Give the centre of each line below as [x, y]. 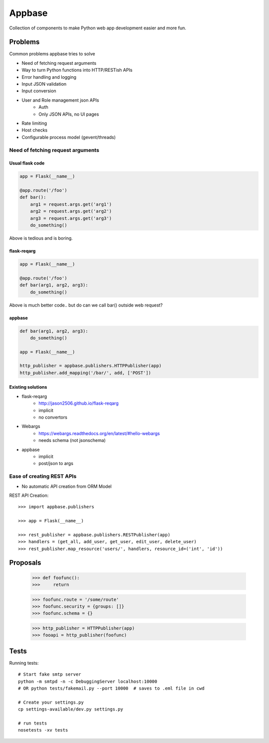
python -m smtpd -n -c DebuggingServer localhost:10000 [88, 681]
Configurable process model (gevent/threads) [69, 137]
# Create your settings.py [51, 702]
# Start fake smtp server [50, 674]
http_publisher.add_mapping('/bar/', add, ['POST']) [85, 373]
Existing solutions [28, 387]
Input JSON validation [44, 84]
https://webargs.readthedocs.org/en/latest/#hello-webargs [99, 433]
